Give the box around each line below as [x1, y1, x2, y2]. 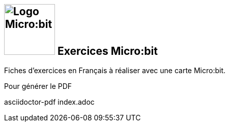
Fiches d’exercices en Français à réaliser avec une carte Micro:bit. [4, 66, 226, 75]
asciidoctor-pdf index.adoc [4, 98, 95, 107]
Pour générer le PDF [4, 82, 72, 91]
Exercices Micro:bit [57, 45, 158, 57]
